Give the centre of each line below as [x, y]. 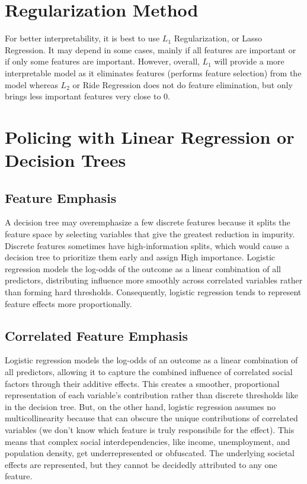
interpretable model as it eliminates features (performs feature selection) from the [153, 72]
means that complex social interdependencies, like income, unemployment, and [148, 441]
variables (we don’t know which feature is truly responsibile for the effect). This [150, 429]
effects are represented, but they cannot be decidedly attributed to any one [141, 464]
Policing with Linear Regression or [150, 136]
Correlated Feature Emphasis [97, 335]
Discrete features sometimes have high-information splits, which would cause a [147, 245]
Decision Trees [65, 160]
